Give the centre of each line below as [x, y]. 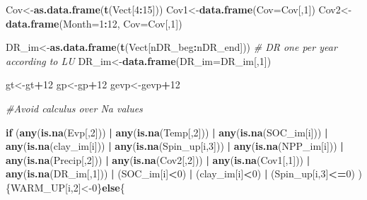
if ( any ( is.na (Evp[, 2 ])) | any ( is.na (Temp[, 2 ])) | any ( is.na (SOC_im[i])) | [167, 132]
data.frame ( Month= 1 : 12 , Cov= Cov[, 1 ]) [94, 23]
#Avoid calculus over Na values [74, 108]
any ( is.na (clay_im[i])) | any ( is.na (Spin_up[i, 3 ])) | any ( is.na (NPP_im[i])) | [175, 146]
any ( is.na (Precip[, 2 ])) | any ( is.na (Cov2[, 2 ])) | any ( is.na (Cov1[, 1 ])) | [158, 159]
